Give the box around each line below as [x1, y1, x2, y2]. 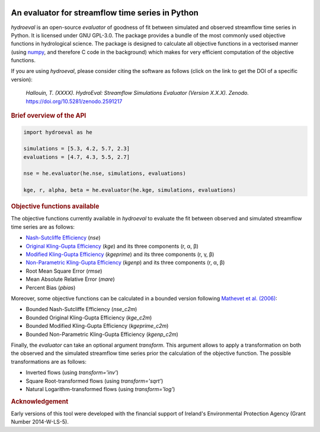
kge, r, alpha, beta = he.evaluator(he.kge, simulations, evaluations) [23, 187, 236, 194]
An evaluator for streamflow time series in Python [11, 8, 199, 18]
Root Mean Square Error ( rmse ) [25, 267, 103, 274]
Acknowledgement [11, 397, 69, 405]
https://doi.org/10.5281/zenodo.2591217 [25, 98, 123, 105]
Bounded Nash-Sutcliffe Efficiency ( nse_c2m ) [25, 306, 137, 313]
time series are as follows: [11, 223, 75, 231]
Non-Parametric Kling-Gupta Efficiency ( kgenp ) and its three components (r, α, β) [25, 259, 225, 266]
